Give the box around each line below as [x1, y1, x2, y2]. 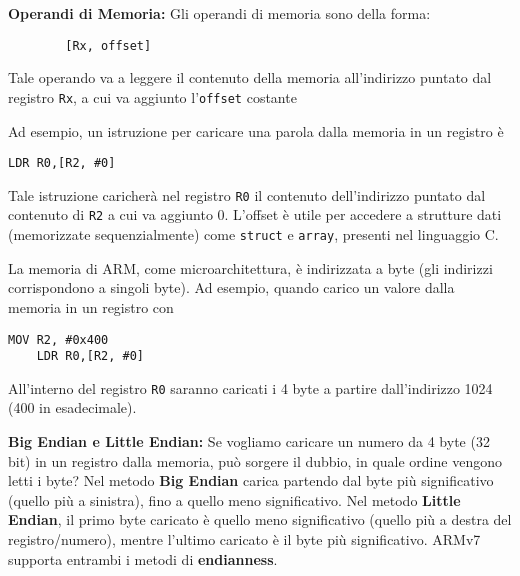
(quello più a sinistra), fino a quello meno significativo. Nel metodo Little [8, 489, 461, 510]
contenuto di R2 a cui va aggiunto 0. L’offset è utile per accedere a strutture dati [8, 204, 502, 225]
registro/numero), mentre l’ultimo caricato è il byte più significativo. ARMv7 [8, 529, 481, 550]
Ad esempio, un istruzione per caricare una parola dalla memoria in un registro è [8, 120, 504, 141]
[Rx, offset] [65, 38, 152, 53]
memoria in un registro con [8, 296, 174, 317]
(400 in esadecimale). [8, 397, 137, 418]
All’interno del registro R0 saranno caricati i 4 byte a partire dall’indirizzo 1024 [8, 377, 493, 398]
